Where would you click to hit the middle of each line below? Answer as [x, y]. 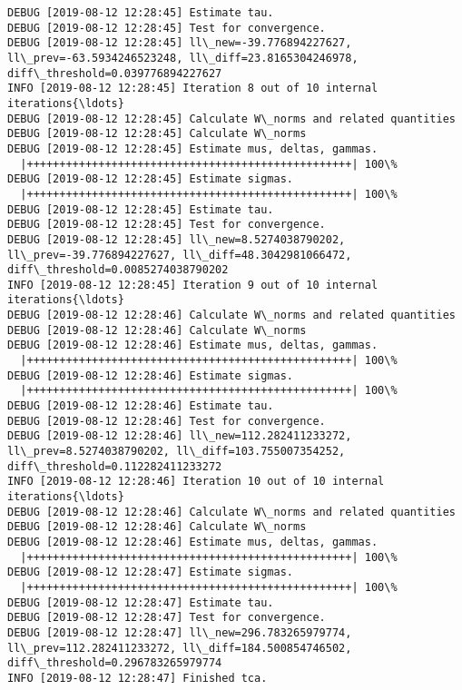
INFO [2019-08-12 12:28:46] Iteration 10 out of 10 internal [196, 482]
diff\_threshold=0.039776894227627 [115, 73]
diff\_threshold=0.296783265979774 [115, 663]
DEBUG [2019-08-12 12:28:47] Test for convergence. [167, 618]
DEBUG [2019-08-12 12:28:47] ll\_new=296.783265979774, [180, 632]
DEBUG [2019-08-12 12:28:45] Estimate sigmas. [150, 179]
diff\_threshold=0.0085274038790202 [118, 270]
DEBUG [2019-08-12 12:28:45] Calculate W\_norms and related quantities [231, 118]
